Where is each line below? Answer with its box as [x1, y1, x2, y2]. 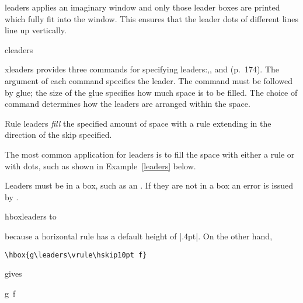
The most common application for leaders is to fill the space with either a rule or [5, 148, 295, 160]
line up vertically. [5, 24, 67, 36]
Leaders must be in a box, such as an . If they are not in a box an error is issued [5, 179, 294, 191]
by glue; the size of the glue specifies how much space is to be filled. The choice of [5, 86, 298, 98]
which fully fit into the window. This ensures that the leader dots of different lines [5, 12, 298, 25]
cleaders [5, 43, 33, 55]
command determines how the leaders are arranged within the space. [5, 97, 250, 110]
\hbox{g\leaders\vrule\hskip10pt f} [5, 250, 147, 259]
